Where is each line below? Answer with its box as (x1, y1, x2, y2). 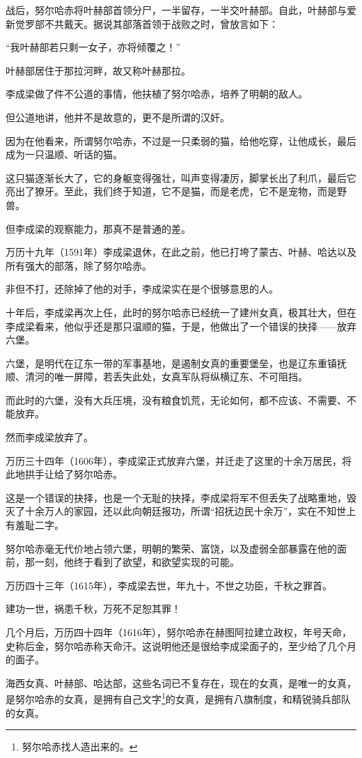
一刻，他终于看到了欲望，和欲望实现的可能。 (34, 555, 239, 569)
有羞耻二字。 (6, 518, 64, 532)
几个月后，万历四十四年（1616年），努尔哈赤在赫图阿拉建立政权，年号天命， (6, 625, 352, 639)
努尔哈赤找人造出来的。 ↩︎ (22, 739, 138, 754)
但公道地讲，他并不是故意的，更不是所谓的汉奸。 (6, 109, 230, 124)
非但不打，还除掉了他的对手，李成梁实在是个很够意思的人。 (6, 281, 278, 296)
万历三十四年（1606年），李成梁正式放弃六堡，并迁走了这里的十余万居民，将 (6, 453, 352, 467)
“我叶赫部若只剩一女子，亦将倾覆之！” (6, 40, 181, 54)
